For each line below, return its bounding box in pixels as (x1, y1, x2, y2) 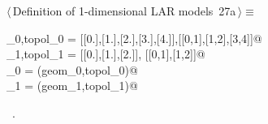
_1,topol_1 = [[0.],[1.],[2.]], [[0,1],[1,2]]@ (6, 45, 205, 62)
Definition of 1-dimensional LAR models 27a (12, 2, 236, 19)
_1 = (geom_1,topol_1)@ (6, 77, 138, 94)
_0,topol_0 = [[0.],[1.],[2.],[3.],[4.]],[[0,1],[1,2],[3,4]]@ (6, 29, 262, 46)
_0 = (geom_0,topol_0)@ (6, 61, 138, 78)
